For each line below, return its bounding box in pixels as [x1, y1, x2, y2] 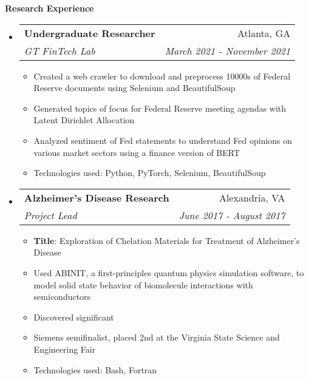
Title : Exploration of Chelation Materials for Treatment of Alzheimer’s [33, 234, 300, 246]
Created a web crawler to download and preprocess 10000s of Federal [33, 69, 291, 82]
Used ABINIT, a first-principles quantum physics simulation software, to [33, 266, 304, 279]
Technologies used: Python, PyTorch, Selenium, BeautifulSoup [33, 166, 266, 179]
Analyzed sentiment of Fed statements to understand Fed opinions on [33, 134, 293, 146]
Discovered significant [33, 310, 114, 323]
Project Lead [24, 208, 77, 222]
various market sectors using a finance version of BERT [33, 146, 240, 158]
